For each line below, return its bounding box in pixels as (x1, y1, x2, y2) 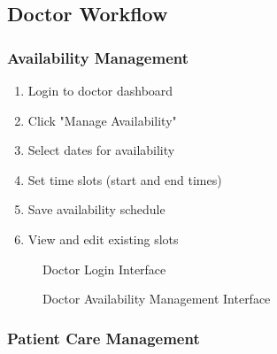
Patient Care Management (7, 327, 200, 349)
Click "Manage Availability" (27, 111, 177, 129)
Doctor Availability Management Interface (42, 289, 271, 308)
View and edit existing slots (27, 229, 179, 248)
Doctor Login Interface (42, 259, 166, 278)
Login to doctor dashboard (27, 81, 173, 99)
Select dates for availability (27, 141, 175, 159)
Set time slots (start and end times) (27, 170, 222, 189)
